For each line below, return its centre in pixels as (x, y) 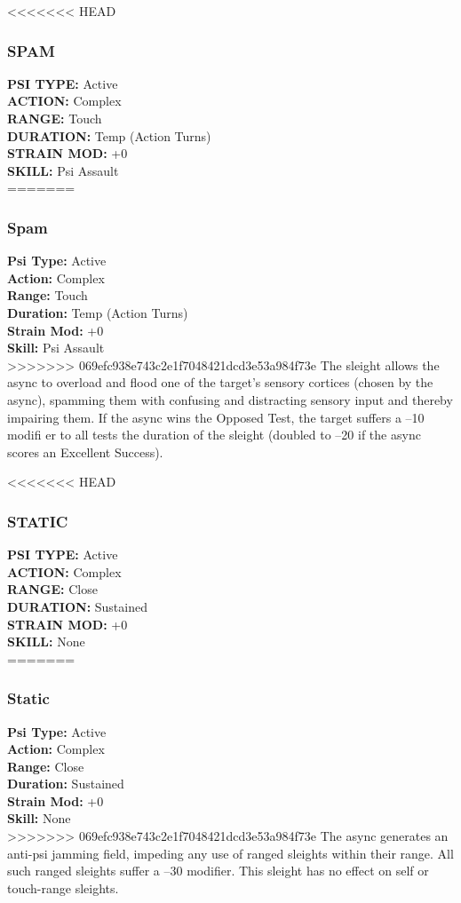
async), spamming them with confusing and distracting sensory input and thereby (230, 399)
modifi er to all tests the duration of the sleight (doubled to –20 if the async (214, 435)
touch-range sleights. (63, 887)
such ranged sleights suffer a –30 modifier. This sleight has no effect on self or (218, 871)
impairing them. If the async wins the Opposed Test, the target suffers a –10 (216, 417)
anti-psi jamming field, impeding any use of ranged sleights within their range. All (230, 853)
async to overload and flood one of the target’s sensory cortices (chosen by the (220, 382)
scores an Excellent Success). (85, 451)
